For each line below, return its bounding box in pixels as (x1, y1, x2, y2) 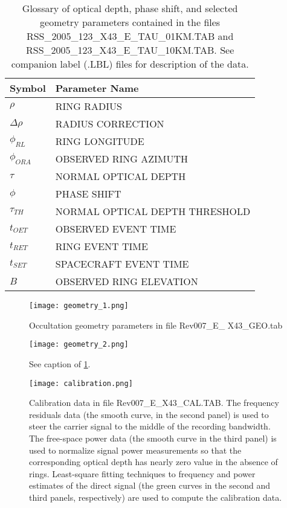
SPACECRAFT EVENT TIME (55, 257, 189, 271)
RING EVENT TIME (55, 239, 148, 253)
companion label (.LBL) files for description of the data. (11, 57, 249, 71)
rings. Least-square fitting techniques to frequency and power (29, 467, 256, 480)
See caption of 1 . (29, 357, 91, 370)
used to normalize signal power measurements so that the (29, 443, 242, 456)
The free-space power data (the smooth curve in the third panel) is (29, 431, 277, 444)
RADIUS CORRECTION (55, 117, 164, 130)
